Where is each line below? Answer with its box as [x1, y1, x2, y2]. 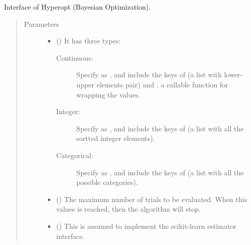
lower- [224, 69, 243, 80]
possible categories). [76, 177, 138, 187]
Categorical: [56, 150, 93, 160]
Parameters [24, 18, 59, 29]
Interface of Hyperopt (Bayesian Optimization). [4, 2, 151, 12]
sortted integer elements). [76, 133, 155, 143]
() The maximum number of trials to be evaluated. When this [56, 193, 247, 204]
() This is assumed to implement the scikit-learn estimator [56, 220, 237, 231]
